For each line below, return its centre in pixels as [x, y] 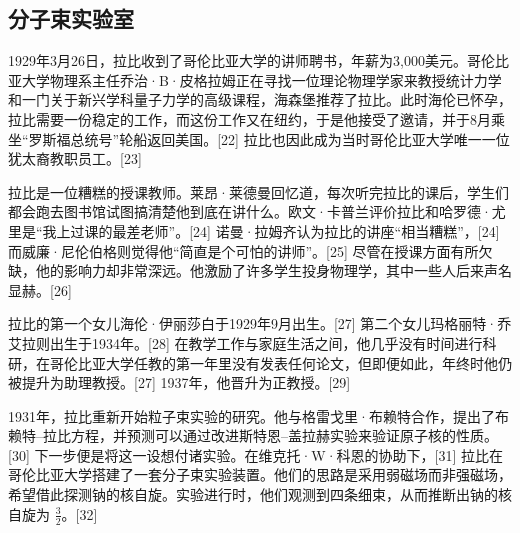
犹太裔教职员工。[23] [75, 158]
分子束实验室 [71, 18]
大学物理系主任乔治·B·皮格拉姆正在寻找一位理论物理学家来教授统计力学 [261, 79]
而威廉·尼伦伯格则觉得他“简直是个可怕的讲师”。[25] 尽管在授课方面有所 [243, 250]
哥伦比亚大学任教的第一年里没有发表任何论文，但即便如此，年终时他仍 [280, 362]
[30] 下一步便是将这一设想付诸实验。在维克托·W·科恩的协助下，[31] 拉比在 [256, 454]
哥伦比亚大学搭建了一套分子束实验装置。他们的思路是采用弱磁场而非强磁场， [260, 474]
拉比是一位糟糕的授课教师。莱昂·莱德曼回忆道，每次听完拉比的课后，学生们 [258, 191]
